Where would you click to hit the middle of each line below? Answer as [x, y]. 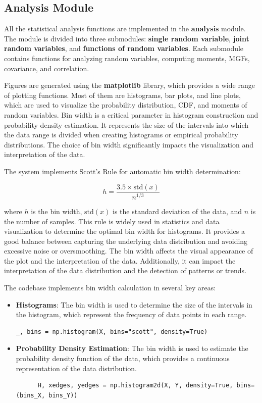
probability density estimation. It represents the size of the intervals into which [126, 124]
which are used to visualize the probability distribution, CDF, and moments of [126, 105]
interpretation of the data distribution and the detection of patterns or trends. [125, 270]
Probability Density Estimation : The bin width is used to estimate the [132, 348]
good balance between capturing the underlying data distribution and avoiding [126, 241]
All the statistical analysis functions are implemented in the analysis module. [125, 29]
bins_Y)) [63, 395]
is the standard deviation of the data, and [177, 211]
